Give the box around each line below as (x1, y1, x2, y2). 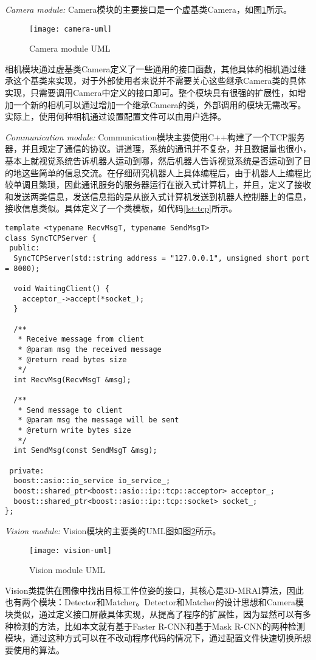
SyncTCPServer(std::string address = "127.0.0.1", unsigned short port (13, 253, 310, 263)
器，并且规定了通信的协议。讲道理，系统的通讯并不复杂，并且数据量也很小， (5, 142, 311, 155)
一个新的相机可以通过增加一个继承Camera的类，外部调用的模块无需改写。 (13, 98, 306, 111)
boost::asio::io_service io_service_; (13, 476, 171, 486)
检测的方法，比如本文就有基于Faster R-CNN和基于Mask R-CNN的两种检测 (13, 619, 305, 632)
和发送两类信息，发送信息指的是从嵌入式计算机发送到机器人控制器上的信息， (5, 190, 311, 202)
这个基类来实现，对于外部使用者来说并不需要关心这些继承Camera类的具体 (13, 74, 306, 87)
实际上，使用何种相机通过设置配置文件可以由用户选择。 (5, 110, 226, 123)
